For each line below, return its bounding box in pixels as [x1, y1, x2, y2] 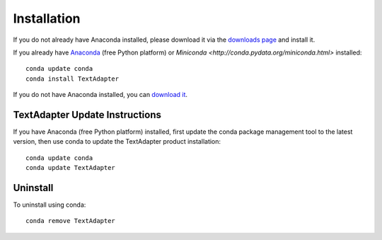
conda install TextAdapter [25, 74, 120, 83]
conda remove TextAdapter [25, 217, 116, 225]
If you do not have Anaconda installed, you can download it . [13, 91, 187, 99]
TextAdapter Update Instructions [13, 108, 162, 120]
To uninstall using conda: [13, 200, 86, 209]
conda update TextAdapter [25, 164, 116, 172]
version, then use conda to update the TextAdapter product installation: [13, 137, 221, 146]
